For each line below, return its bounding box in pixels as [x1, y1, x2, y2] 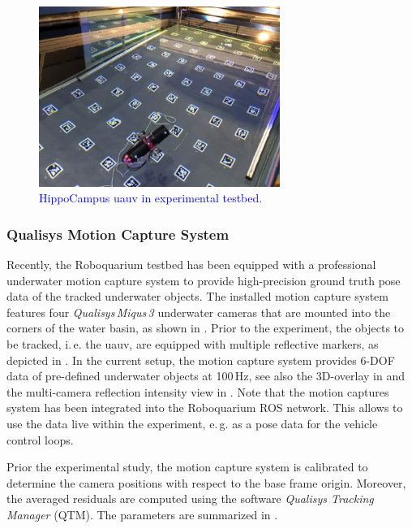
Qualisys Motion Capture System [6, 223, 230, 244]
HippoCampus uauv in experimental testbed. [39, 189, 263, 206]
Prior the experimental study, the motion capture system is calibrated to [6, 458, 368, 475]
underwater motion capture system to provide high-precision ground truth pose [6, 271, 401, 288]
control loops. [6, 431, 74, 448]
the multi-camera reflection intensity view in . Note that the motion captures [6, 383, 389, 400]
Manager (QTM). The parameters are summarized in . [6, 505, 278, 522]
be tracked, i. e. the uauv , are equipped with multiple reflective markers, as [6, 335, 379, 352]
